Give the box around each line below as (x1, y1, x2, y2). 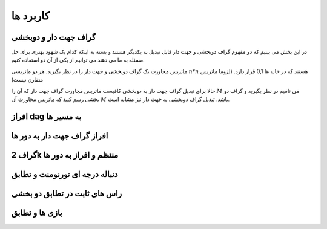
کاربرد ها (11, 9, 50, 22)
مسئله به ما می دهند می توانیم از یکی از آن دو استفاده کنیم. (11, 56, 145, 63)
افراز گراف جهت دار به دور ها (11, 131, 108, 141)
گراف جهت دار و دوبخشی (11, 32, 96, 42)
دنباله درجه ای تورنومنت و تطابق (11, 169, 118, 179)
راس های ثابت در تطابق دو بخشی (11, 188, 122, 199)
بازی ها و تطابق (11, 207, 63, 218)
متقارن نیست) (11, 76, 44, 83)
